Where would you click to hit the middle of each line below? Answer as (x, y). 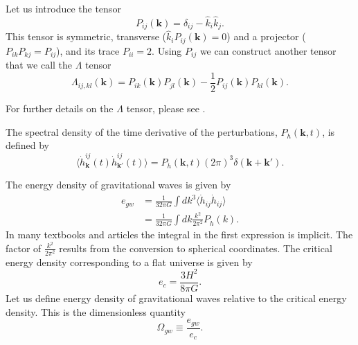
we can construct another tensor (268, 50)
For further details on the (60, 108)
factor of (24, 248)
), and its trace (88, 50)
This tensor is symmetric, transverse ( (86, 36)
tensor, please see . (166, 108)
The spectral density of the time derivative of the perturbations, (142, 131)
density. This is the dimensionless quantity (96, 311)
